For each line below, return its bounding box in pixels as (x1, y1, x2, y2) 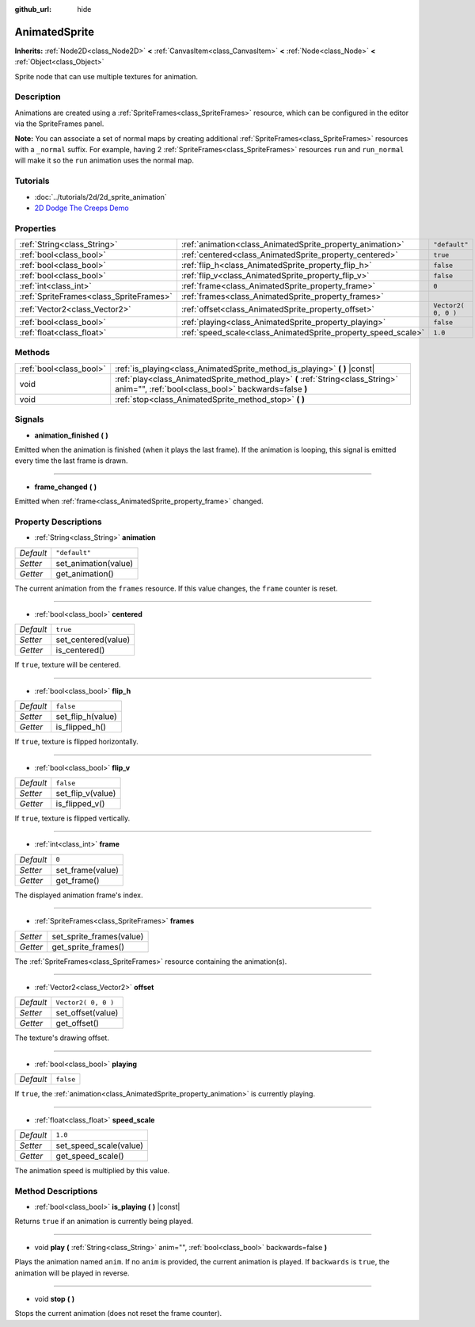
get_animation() (55, 568, 114, 579)
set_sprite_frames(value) (51, 931, 144, 942)
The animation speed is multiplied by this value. (14, 1165, 170, 1175)
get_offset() (55, 1018, 99, 1029)
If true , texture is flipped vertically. (14, 813, 131, 823)
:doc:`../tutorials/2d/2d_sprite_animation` (34, 192, 168, 201)
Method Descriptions (14, 1185, 98, 1196)
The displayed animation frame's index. (14, 890, 143, 900)
